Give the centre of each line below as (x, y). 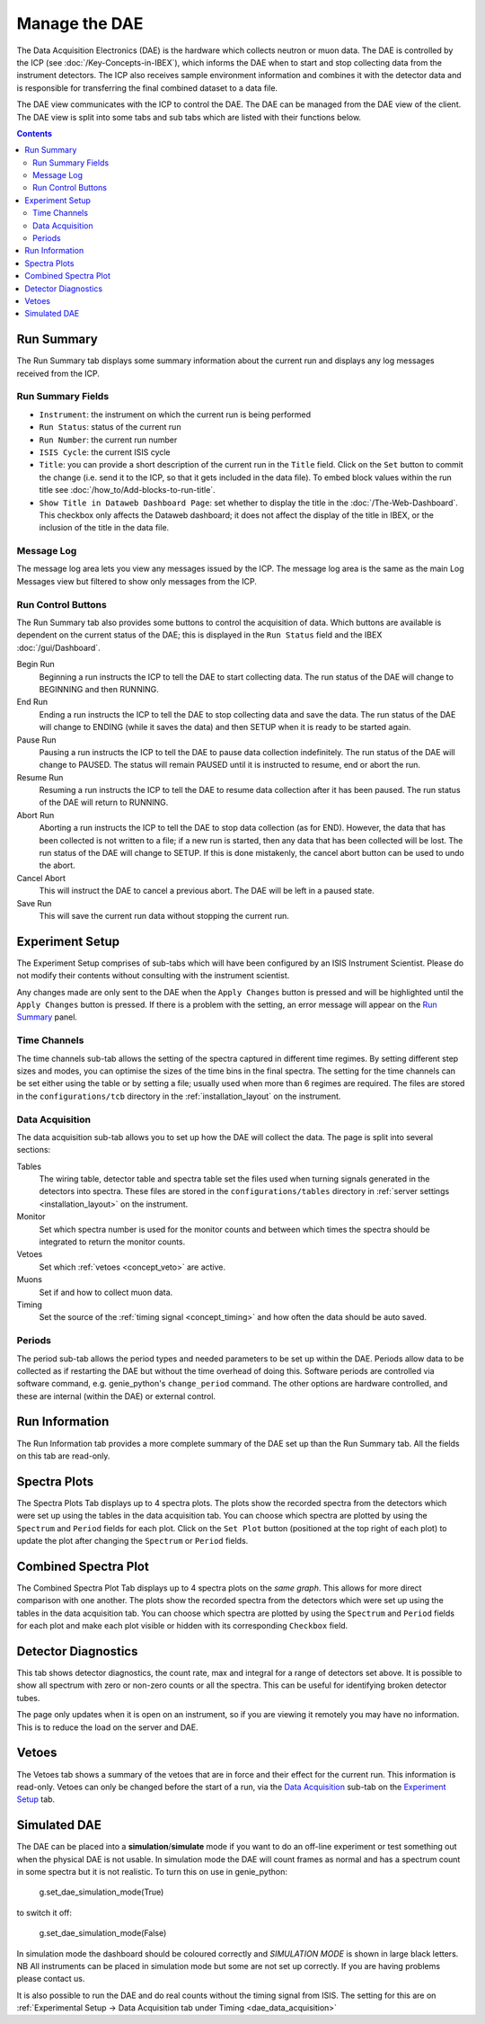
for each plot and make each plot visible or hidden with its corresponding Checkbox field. (182, 1626)
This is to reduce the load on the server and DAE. (107, 1727)
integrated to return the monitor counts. (112, 1242)
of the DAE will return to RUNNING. (104, 802)
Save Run (34, 903)
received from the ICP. (58, 373)
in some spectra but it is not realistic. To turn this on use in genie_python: (152, 1871)
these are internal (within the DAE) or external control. (116, 1396)
